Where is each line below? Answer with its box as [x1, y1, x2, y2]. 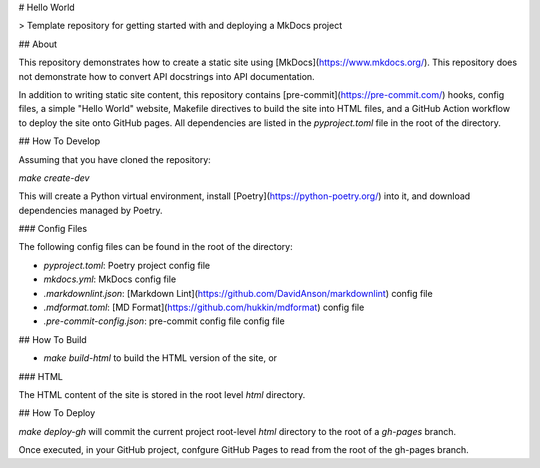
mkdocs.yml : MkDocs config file [43, 273, 177, 285]
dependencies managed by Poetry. [18, 204, 164, 216]
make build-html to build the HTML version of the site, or [43, 352, 278, 364]
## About [18, 38, 58, 50]
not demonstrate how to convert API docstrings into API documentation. [18, 70, 315, 82]
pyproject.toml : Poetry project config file [43, 259, 211, 271]
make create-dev [18, 171, 90, 184]
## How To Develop [18, 135, 100, 147]
